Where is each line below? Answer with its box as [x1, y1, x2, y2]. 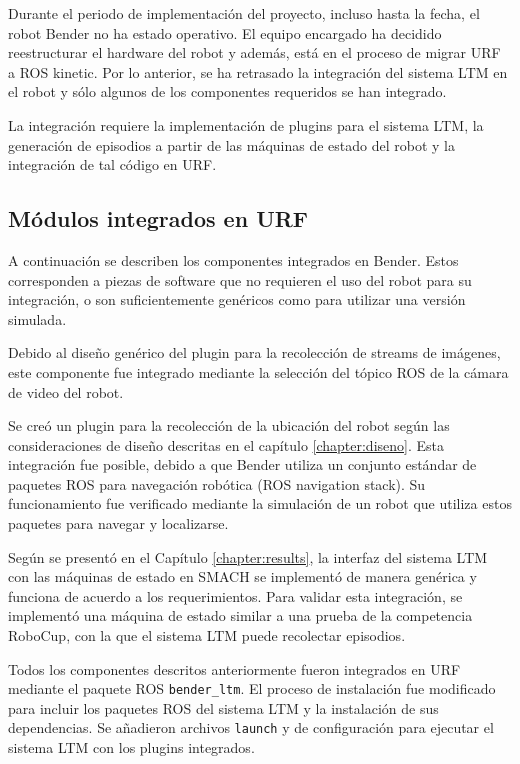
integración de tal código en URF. [8, 154, 217, 175]
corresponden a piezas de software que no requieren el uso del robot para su [8, 269, 472, 290]
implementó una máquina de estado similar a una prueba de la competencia [8, 605, 473, 626]
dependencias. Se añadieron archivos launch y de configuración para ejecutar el [8, 717, 494, 738]
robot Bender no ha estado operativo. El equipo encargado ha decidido [8, 22, 442, 43]
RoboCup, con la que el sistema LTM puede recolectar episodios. [8, 625, 406, 646]
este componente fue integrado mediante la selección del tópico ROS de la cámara [8, 361, 509, 382]
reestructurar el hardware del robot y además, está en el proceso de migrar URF [8, 42, 501, 63]
